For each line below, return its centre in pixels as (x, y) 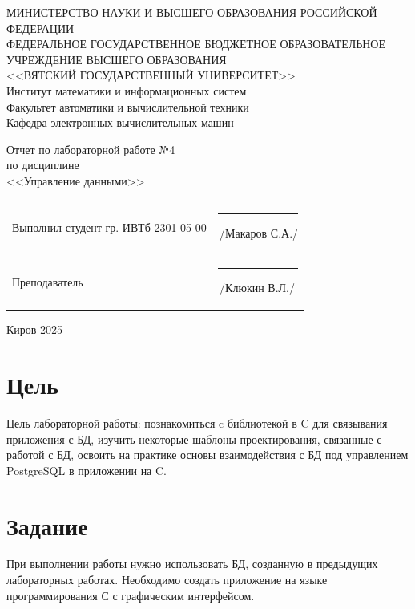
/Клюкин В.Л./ (257, 288)
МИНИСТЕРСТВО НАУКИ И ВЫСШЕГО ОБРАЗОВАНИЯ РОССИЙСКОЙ (192, 12)
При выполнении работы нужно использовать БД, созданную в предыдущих (192, 564)
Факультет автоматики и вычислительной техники (128, 106)
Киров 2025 (35, 329)
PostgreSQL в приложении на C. (87, 470)
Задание (47, 525)
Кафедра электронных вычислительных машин (120, 122)
